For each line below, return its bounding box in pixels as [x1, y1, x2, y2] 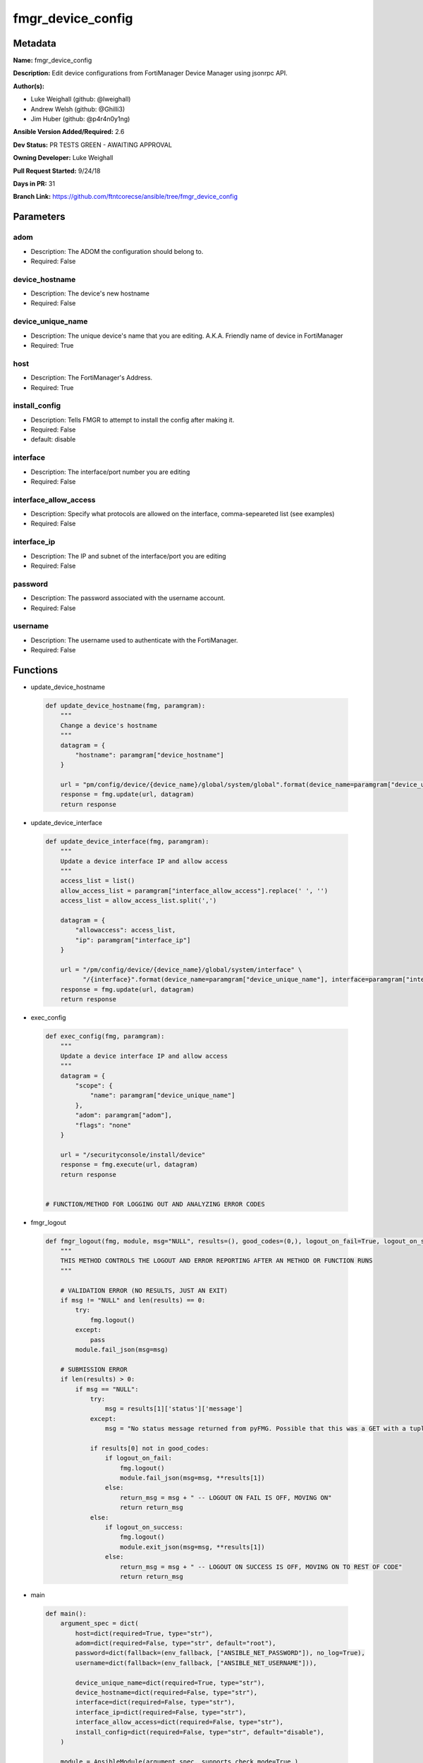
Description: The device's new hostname [30, 289, 150, 298]
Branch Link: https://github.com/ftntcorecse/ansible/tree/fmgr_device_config [13, 193, 238, 201]
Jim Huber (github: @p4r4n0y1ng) [30, 115, 130, 123]
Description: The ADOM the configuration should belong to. [30, 247, 204, 255]
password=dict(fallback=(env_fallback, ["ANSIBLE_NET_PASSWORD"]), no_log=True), [75, 1649, 366, 1657]
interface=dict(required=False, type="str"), [75, 1698, 235, 1707]
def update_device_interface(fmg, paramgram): [45, 837, 209, 846]
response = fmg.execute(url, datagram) [60, 1161, 199, 1169]
